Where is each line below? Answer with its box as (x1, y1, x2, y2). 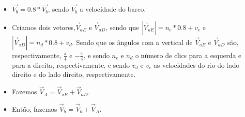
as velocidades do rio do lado (153, 59, 240, 70)
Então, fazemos (12, 103, 57, 114)
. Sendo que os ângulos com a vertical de (72, 37, 193, 47)
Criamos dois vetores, (12, 22, 76, 32)
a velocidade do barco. (79, 4, 146, 14)
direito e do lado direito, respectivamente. (12, 69, 136, 79)
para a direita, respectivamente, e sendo (12, 59, 130, 70)
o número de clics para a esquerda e (135, 50, 242, 60)
